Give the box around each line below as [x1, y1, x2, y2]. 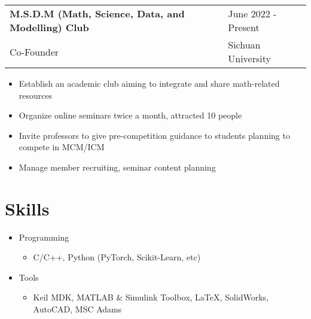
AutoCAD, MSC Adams [33, 303, 122, 315]
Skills [5, 196, 50, 220]
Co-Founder [10, 44, 59, 59]
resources [19, 89, 53, 101]
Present [228, 20, 260, 34]
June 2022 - [228, 7, 277, 20]
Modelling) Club [10, 20, 89, 34]
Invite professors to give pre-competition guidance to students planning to [19, 129, 290, 141]
